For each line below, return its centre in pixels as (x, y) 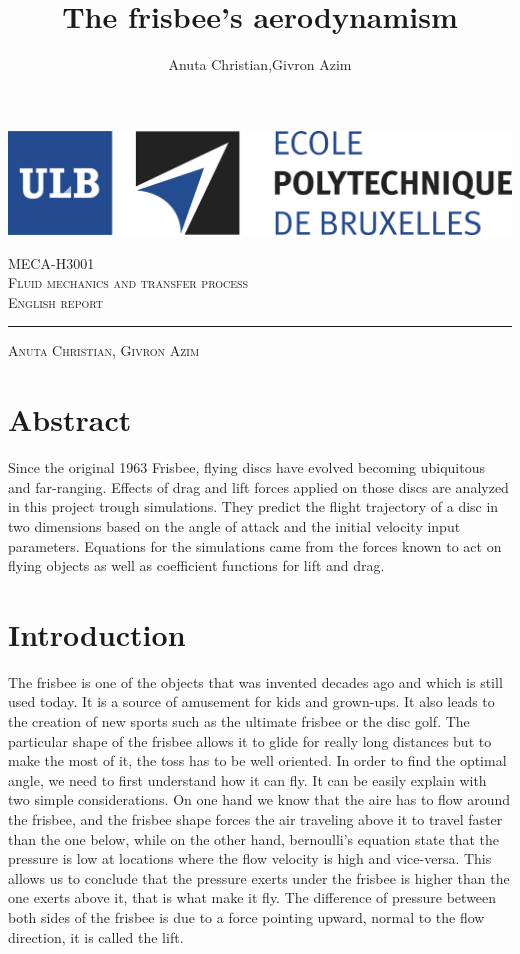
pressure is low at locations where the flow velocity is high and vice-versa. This (250, 858)
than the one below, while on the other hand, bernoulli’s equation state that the (254, 838)
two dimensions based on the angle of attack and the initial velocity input (234, 525)
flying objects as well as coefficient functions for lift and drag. (196, 565)
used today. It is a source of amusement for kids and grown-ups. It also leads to (251, 701)
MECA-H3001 (51, 262)
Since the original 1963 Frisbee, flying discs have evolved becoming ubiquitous (246, 467)
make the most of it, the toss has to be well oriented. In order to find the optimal (257, 760)
